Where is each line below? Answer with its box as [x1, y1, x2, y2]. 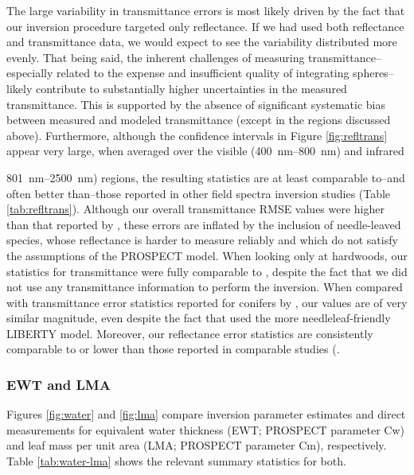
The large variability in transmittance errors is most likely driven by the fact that [6, 2, 405, 18]
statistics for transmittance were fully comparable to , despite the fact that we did [6, 263, 408, 279]
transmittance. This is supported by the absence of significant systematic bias [6, 95, 385, 112]
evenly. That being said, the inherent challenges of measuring [6, 49, 305, 65]
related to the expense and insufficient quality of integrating [57, 64, 350, 81]
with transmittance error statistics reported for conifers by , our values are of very [6, 294, 408, 310]
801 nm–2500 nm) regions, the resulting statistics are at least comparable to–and [6, 169, 405, 185]
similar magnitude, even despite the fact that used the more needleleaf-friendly [6, 310, 391, 326]
